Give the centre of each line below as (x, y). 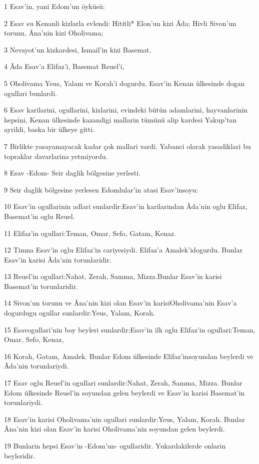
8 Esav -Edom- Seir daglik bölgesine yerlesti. (72, 173)
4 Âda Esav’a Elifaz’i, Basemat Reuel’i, (64, 66)
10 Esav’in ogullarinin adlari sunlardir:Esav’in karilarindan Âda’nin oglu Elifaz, (126, 206)
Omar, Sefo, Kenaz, (34, 339)
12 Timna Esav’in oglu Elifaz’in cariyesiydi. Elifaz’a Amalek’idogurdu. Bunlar (123, 250)
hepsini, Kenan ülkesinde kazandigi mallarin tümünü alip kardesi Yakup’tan (120, 119)
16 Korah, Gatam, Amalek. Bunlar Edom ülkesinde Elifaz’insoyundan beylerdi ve (129, 356)
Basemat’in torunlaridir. (41, 286)
